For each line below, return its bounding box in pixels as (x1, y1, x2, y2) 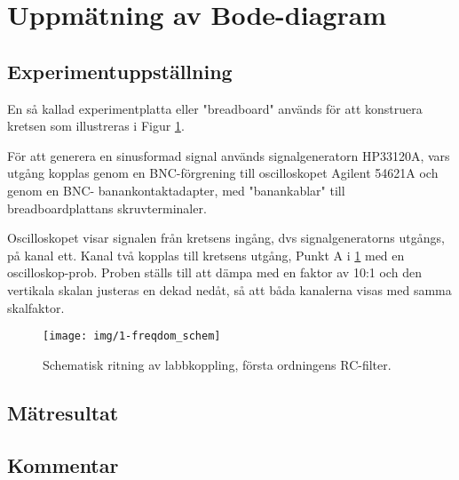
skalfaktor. (7, 298, 65, 316)
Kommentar (7, 451, 119, 478)
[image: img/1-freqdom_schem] (43, 330, 221, 343)
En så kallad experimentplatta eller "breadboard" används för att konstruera (7, 99, 423, 117)
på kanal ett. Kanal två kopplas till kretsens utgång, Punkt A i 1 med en (7, 245, 405, 264)
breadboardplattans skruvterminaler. (7, 198, 207, 217)
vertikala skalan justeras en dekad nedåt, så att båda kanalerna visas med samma (7, 280, 452, 299)
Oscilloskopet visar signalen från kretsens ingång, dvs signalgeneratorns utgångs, (7, 228, 445, 247)
